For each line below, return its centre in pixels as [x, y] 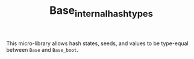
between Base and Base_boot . [42, 49]
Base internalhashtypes [101, 11]
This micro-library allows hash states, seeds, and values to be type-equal [97, 43]
